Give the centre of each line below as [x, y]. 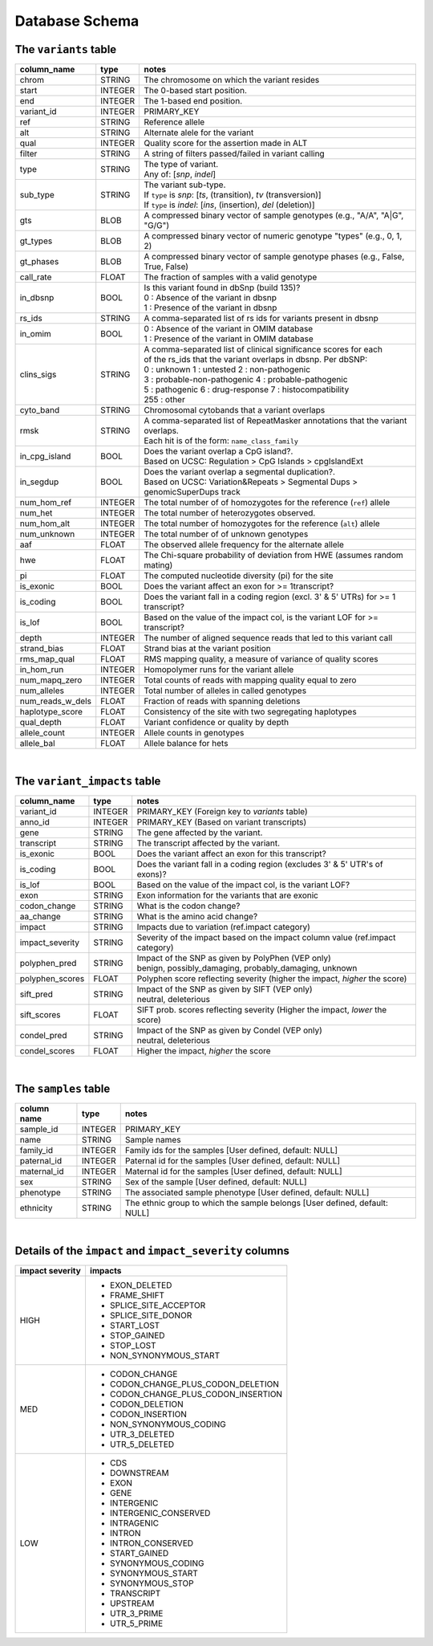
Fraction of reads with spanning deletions [222, 701]
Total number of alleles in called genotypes [225, 691]
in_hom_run [42, 670]
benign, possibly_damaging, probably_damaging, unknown [247, 968]
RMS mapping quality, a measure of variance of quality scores [261, 659]
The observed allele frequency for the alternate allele [244, 544]
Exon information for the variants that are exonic [227, 895]
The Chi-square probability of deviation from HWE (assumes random [274, 556]
